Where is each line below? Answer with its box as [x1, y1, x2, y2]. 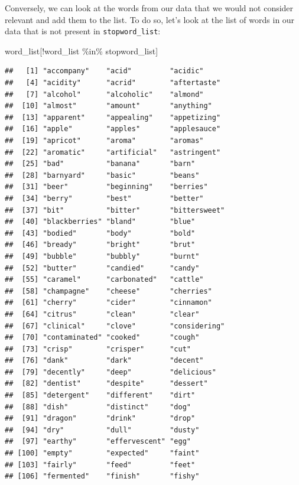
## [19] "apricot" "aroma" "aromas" [5, 136, 204, 145]
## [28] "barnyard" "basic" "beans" [5, 171, 200, 180]
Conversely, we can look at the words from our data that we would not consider [5, 2, 294, 14]
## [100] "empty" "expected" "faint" [5, 449, 200, 458]
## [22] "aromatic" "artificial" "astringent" [5, 148, 221, 157]
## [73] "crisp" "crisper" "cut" [5, 344, 191, 353]
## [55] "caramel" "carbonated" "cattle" [5, 275, 204, 284]
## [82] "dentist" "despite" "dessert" [5, 379, 208, 388]
